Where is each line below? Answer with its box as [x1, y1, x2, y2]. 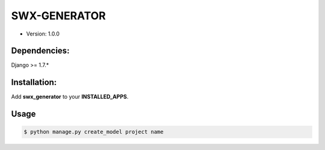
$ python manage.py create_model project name [23, 128, 164, 136]
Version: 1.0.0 [26, 30, 60, 37]
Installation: [11, 77, 57, 87]
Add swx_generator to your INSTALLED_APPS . [11, 93, 129, 101]
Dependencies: [11, 46, 70, 56]
